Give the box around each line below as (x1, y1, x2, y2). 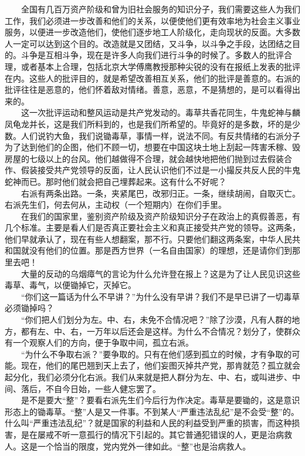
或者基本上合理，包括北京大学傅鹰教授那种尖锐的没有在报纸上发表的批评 (21, 60, 300, 72)
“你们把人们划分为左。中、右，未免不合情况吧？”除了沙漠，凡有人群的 (21, 313, 292, 326)
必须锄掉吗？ (5, 302, 54, 314)
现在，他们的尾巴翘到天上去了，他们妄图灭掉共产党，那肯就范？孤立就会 (21, 359, 300, 371)
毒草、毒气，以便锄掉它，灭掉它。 (5, 279, 136, 291)
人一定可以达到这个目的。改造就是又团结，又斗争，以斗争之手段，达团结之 (5, 37, 292, 49)
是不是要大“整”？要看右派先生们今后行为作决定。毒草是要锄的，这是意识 (21, 394, 300, 406)
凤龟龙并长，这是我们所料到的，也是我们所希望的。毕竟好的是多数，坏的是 (5, 117, 292, 130)
